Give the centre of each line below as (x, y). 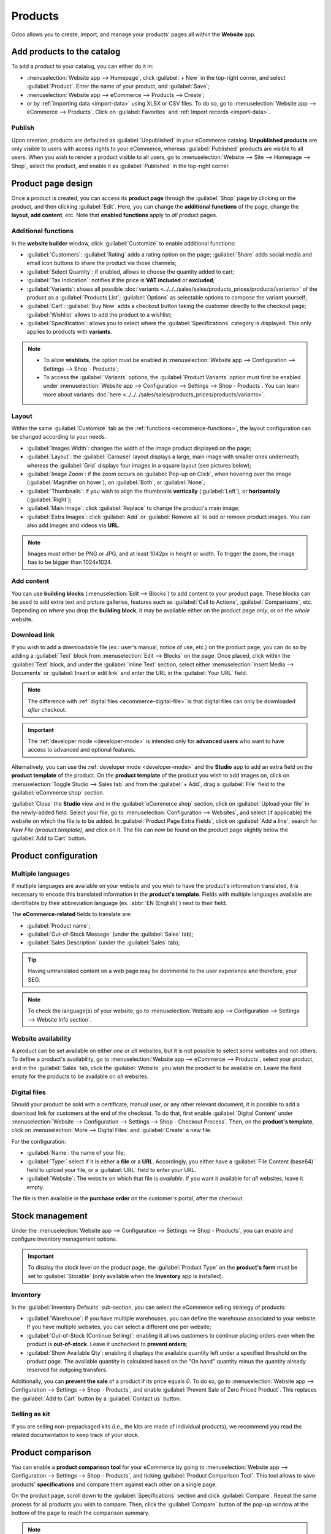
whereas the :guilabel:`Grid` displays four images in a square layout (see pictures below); (139, 465)
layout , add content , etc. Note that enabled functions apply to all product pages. (114, 215)
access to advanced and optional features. (82, 750)
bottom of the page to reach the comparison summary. (81, 1513)
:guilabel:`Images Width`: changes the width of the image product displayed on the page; (139, 448)
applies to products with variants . (70, 332)
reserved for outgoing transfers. (67, 1370)
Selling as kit (31, 1414)
